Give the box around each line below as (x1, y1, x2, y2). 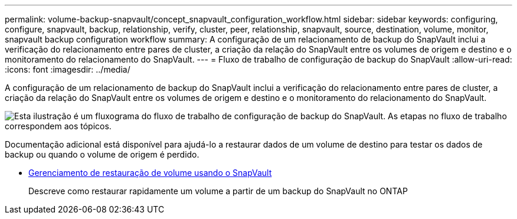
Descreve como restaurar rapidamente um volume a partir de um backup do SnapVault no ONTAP (28, 186, 408, 196)
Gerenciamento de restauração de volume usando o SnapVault (28, 168, 272, 178)
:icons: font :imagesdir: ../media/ (5, 64, 130, 74)
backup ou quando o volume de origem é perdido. (5, 149, 199, 159)
